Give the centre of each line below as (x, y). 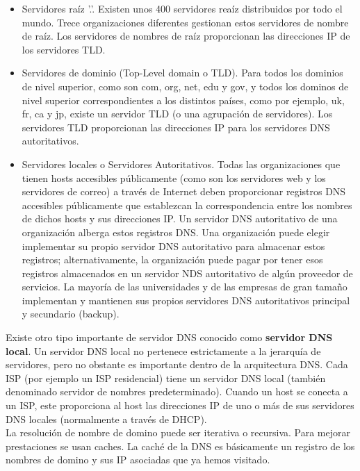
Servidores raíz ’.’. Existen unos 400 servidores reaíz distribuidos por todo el (182, 8)
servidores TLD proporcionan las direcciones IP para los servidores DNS (176, 127)
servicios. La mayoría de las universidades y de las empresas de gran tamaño (185, 287)
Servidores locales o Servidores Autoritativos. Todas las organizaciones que (181, 164)
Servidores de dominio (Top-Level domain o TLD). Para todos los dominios (182, 73)
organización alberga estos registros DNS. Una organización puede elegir (176, 232)
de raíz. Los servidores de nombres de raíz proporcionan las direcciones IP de (186, 36)
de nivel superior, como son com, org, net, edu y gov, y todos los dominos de (185, 86)
